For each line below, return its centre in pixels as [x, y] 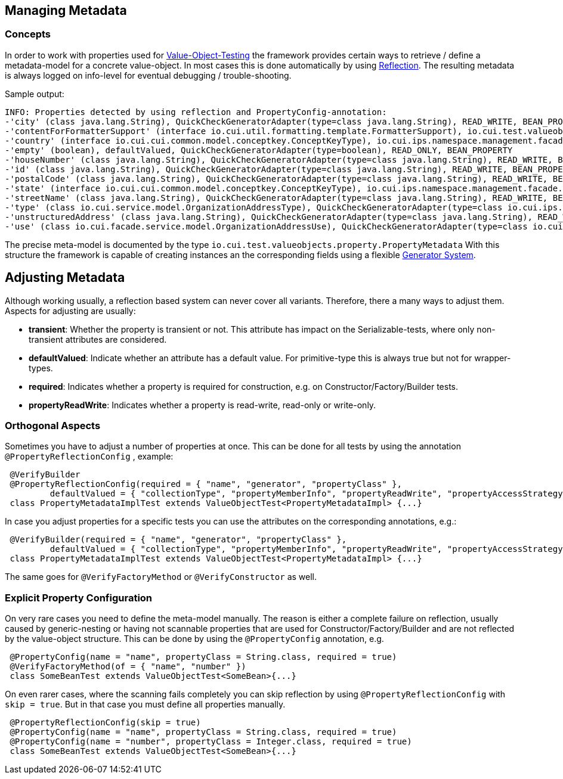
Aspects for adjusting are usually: [70, 311]
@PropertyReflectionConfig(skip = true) [105, 723]
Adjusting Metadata [65, 278]
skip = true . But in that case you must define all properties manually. [145, 704]
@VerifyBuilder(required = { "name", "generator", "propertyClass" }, [178, 540]
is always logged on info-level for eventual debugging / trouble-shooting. [148, 75]
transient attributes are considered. [98, 339]
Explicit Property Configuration [79, 598]
